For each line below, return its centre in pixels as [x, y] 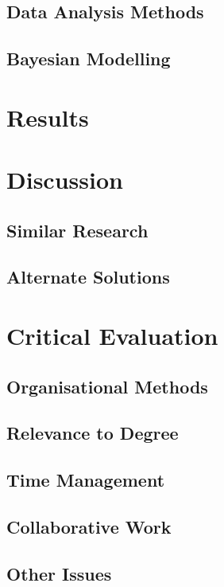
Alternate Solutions [88, 277]
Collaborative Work [89, 526]
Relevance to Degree [93, 433]
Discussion [65, 180]
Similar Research [77, 230]
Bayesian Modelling [89, 59]
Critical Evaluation [112, 336]
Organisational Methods [107, 386]
